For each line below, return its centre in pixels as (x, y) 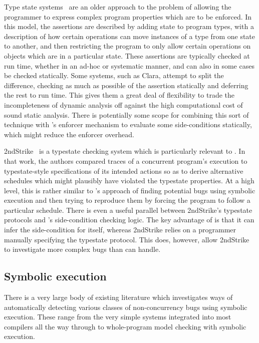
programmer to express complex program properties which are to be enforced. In (128, 16)
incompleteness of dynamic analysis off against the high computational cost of (123, 104)
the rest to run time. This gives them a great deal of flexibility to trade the (119, 95)
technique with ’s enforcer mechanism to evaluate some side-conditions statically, (128, 124)
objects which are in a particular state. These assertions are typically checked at (127, 55)
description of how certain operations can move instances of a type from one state (130, 36)
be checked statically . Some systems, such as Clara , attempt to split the (114, 75)
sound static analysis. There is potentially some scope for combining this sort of (126, 114)
